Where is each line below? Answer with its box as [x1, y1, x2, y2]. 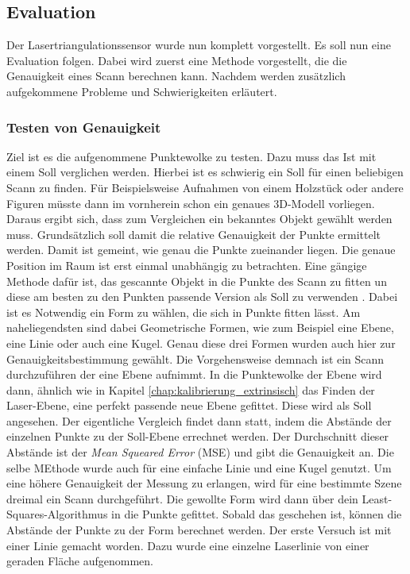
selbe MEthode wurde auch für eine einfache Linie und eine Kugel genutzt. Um [6, 459, 392, 476]
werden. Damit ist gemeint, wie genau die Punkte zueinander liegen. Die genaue [6, 241, 396, 258]
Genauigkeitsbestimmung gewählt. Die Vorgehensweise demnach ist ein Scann [6, 350, 385, 367]
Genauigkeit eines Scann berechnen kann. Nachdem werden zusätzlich [6, 67, 346, 84]
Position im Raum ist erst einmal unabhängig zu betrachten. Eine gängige [6, 256, 367, 273]
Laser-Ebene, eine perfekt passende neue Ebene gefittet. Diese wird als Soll [6, 397, 372, 414]
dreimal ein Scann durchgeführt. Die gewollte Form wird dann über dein [6, 490, 358, 507]
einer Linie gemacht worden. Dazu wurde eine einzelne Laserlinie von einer [6, 537, 369, 553]
